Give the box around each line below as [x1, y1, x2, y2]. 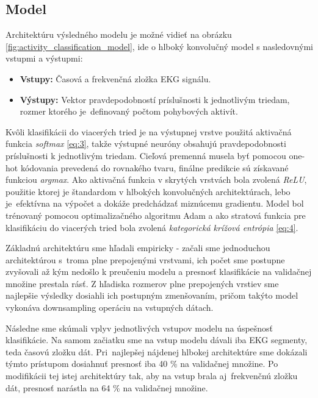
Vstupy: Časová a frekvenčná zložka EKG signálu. [20, 72, 211, 85]
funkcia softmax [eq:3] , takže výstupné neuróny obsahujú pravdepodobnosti [5, 137, 286, 150]
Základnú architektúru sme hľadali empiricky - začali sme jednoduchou [5, 241, 270, 254]
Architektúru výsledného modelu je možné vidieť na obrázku [5, 28, 232, 41]
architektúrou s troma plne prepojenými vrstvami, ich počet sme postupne [5, 253, 285, 266]
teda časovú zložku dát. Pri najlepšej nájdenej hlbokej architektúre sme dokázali [5, 345, 308, 358]
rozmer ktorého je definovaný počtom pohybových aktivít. [20, 105, 238, 118]
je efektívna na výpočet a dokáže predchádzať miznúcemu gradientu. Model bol [5, 197, 304, 210]
